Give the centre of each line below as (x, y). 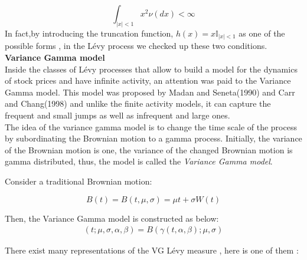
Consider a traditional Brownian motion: (79, 181)
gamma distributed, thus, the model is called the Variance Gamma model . (139, 161)
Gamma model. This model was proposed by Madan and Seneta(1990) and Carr (150, 92)
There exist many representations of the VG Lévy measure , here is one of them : (152, 250)
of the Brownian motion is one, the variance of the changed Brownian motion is (149, 149)
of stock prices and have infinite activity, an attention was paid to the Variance (148, 80)
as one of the (262, 33)
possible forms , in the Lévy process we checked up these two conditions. (136, 46)
